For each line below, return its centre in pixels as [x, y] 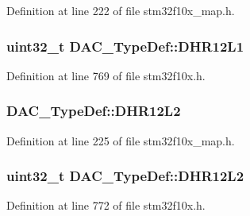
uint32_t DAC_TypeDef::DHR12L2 [125, 176]
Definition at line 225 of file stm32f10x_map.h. [121, 140]
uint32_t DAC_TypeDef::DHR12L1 [125, 46]
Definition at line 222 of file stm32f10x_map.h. [121, 10]
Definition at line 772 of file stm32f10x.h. [106, 205]
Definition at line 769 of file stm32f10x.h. [106, 75]
